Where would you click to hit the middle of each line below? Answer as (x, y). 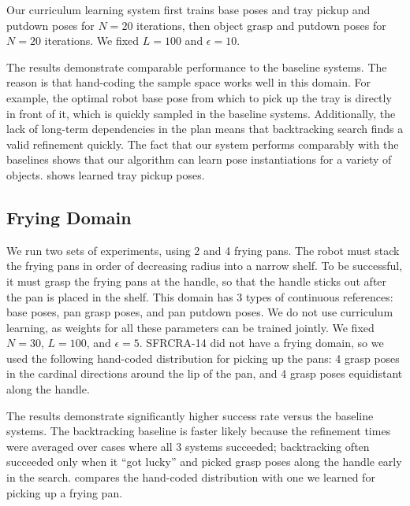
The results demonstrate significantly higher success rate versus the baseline (190, 415)
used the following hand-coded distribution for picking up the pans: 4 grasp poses (203, 358)
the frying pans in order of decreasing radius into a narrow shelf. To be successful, (205, 266)
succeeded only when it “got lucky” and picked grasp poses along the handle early (204, 462)
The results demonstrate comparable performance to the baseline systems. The (197, 66)
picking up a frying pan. (65, 492)
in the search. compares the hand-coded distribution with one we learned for (191, 477)
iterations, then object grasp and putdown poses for (261, 25)
